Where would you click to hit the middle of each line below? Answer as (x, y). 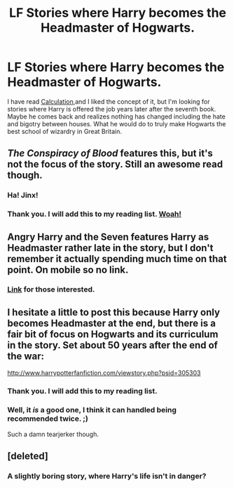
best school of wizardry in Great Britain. (65, 131)
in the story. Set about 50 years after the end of (113, 345)
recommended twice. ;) (48, 419)
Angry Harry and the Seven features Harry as (108, 237)
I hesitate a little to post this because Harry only (114, 312)
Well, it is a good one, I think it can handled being (92, 410)
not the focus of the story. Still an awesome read (115, 164)
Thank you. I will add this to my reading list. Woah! (95, 214)
